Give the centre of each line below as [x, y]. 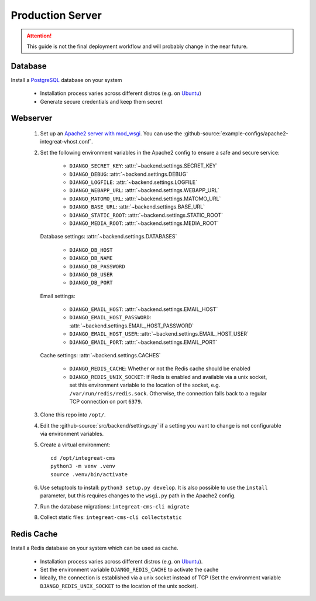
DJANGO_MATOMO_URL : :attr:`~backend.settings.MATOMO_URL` [145, 199]
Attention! [39, 36]
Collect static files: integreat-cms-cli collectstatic [111, 517]
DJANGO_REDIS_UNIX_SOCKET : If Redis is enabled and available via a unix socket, [168, 377]
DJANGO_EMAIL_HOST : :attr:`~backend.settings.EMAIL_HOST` [144, 309]
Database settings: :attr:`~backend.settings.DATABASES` [109, 237]
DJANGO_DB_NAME [91, 258]
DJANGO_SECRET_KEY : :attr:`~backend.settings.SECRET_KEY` [143, 166]
